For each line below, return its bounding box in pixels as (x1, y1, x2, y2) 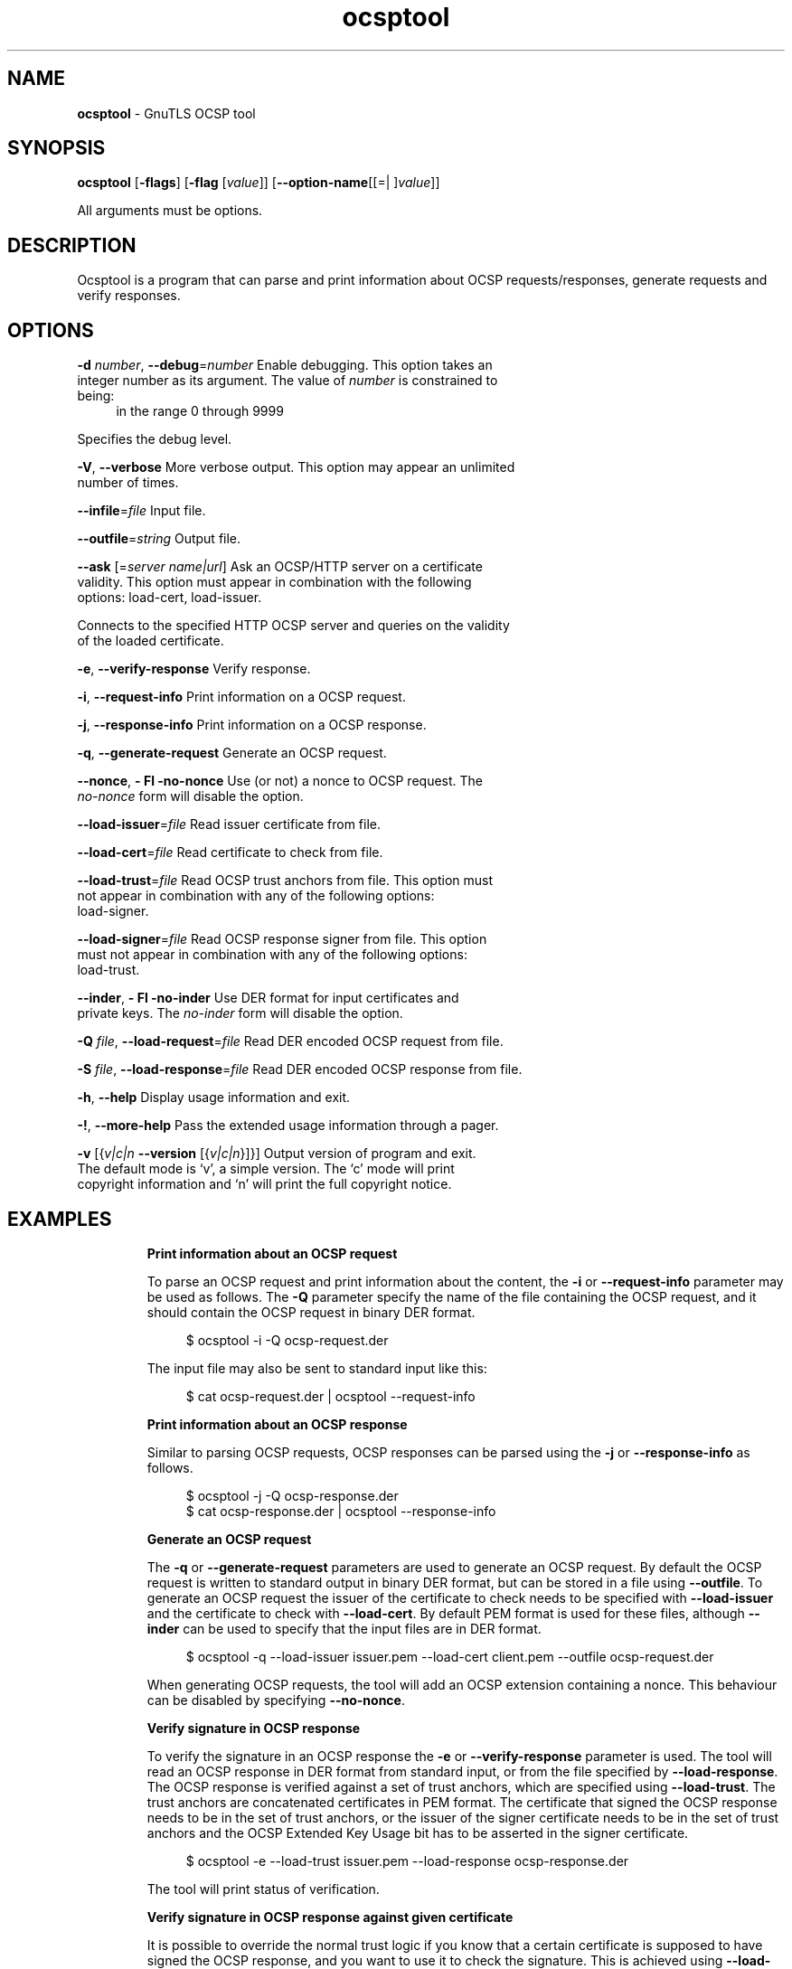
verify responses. (77, 287, 181, 304)
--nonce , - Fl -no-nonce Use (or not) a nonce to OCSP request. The (77, 773, 483, 789)
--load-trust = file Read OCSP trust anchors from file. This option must (77, 872, 494, 889)
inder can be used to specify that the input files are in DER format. (146, 1620, 542, 1636)
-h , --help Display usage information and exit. (77, 1089, 351, 1106)
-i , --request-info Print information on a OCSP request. (77, 689, 406, 705)
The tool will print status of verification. (146, 1880, 380, 1897)
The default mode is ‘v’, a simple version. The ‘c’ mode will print (77, 1161, 455, 1177)
